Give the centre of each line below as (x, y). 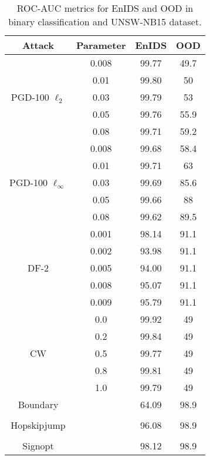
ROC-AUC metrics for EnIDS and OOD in (105, 8)
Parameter (101, 45)
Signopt (38, 446)
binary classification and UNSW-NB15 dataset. (105, 21)
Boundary (38, 404)
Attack (38, 45)
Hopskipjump (38, 425)
